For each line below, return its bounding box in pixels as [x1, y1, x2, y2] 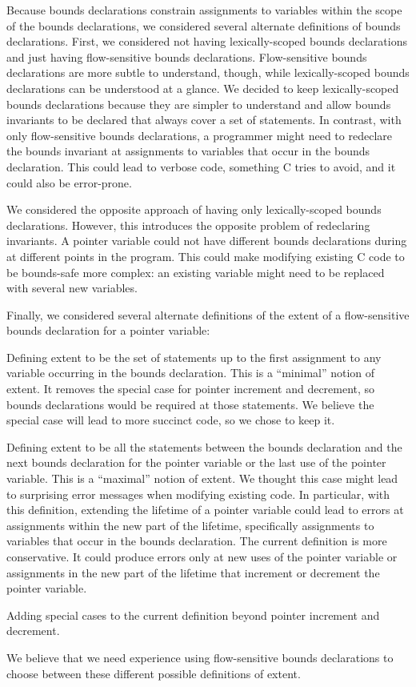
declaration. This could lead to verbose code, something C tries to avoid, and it [6, 158, 396, 175]
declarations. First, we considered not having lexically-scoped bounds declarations [6, 33, 407, 50]
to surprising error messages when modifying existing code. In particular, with [6, 485, 390, 502]
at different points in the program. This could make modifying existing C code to [6, 247, 405, 264]
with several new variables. [6, 279, 138, 296]
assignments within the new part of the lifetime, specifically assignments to [6, 516, 374, 533]
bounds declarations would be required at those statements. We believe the [6, 396, 374, 412]
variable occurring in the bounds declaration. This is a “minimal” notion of [6, 364, 375, 381]
